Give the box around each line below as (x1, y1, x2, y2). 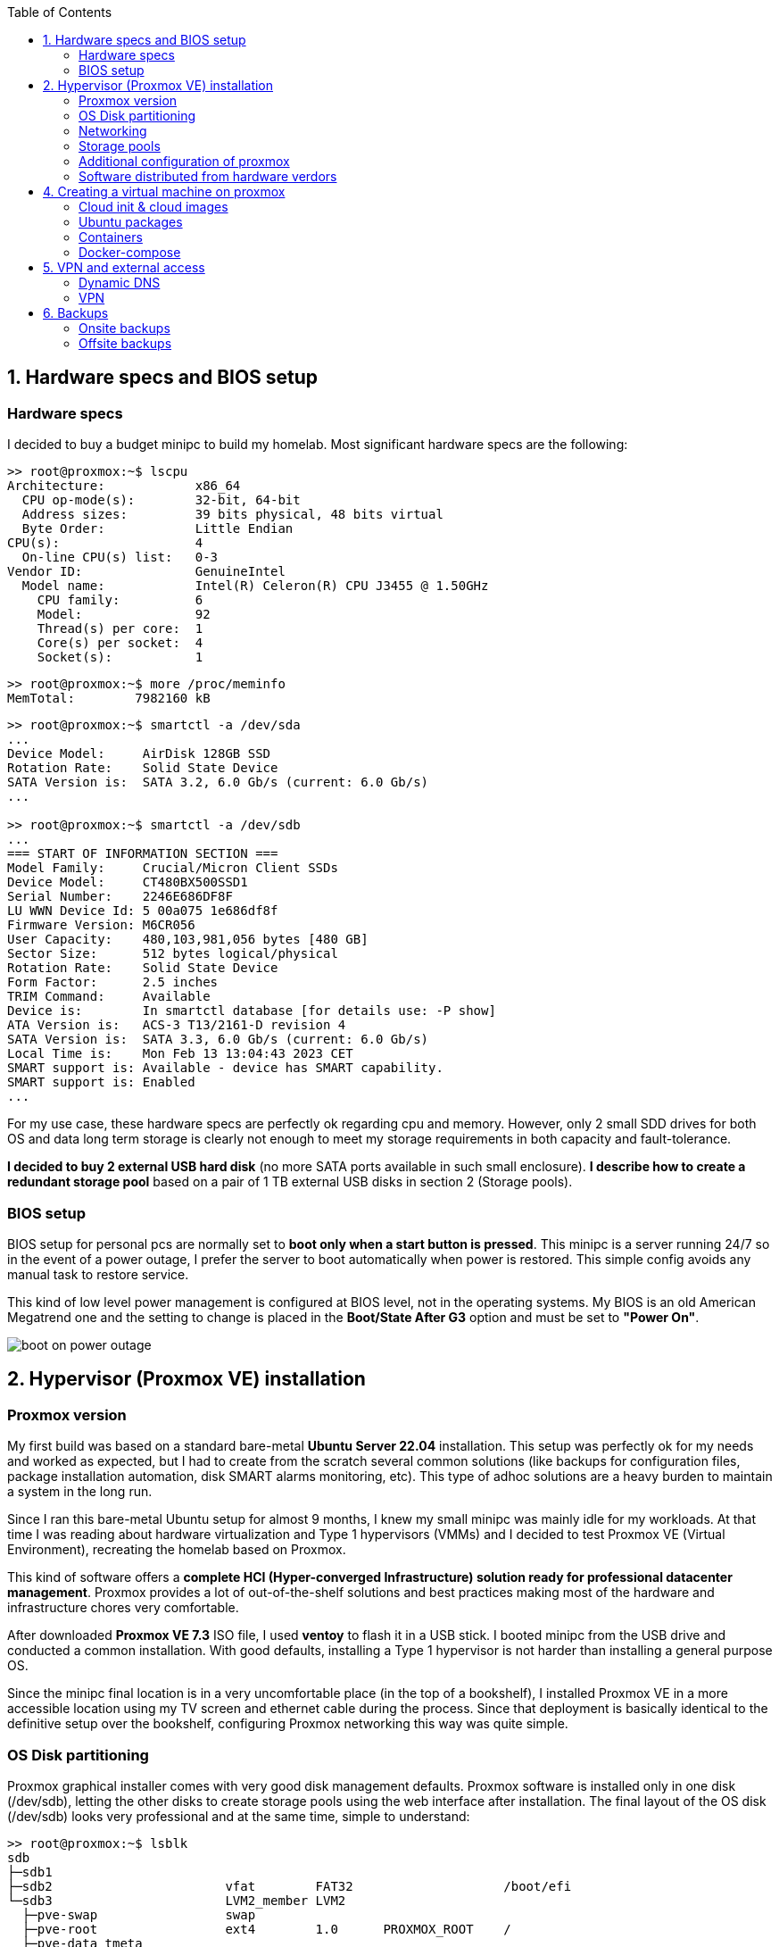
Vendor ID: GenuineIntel (7, 564, 286, 579)
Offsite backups (79, 336, 172, 351)
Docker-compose (79, 245, 181, 260)
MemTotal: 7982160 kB (7, 691, 211, 706)
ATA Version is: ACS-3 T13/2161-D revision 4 (7, 1018, 346, 1033)
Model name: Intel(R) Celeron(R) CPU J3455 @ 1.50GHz (21, 578, 489, 594)
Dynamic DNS (79, 275, 161, 290)
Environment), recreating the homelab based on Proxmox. (7, 1542, 346, 1558)
